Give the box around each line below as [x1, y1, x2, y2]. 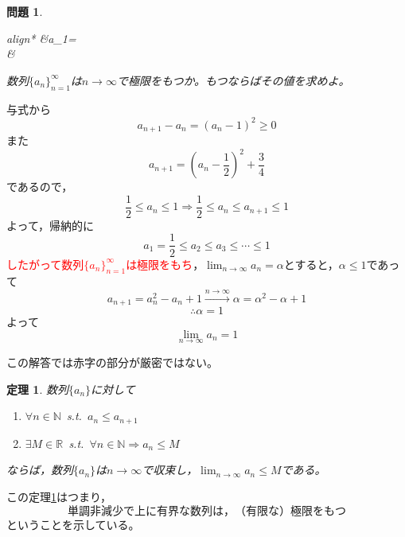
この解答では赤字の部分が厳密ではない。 [6, 353, 218, 370]
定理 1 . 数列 [6, 380, 68, 397]
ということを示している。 [6, 516, 140, 533]
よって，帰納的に [6, 216, 94, 233]
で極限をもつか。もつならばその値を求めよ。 [116, 72, 350, 88]
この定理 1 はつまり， [6, 488, 112, 504]
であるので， [6, 178, 73, 195]
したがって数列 [6, 255, 84, 272]
